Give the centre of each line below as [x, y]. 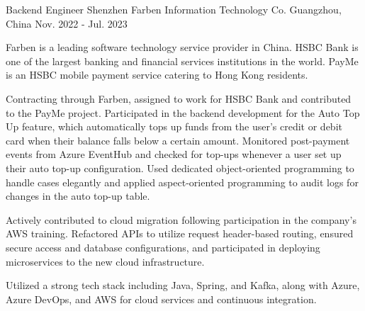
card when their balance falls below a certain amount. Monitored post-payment [178, 140]
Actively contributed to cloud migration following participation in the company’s [181, 219]
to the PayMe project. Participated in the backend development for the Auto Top [183, 112]
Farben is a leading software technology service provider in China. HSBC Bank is [182, 47]
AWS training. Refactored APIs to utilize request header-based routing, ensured [180, 233]
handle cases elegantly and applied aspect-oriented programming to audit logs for [182, 182]
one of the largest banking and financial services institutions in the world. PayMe [182, 61]
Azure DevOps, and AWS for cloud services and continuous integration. [161, 299]
